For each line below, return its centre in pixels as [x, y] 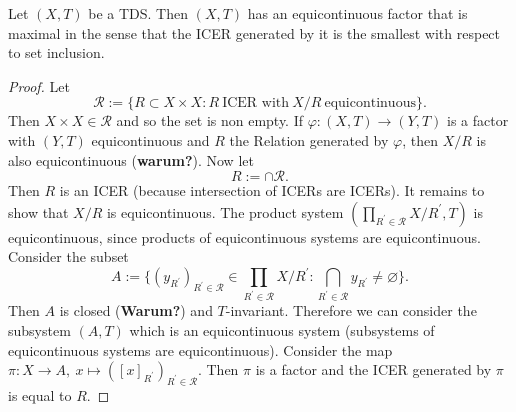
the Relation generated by [309, 139]
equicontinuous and [150, 139]
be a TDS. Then [138, 13]
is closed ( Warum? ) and [136, 310]
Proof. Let [39, 85]
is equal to [40, 394]
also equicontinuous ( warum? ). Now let [131, 159]
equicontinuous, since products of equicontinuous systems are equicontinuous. [244, 236]
